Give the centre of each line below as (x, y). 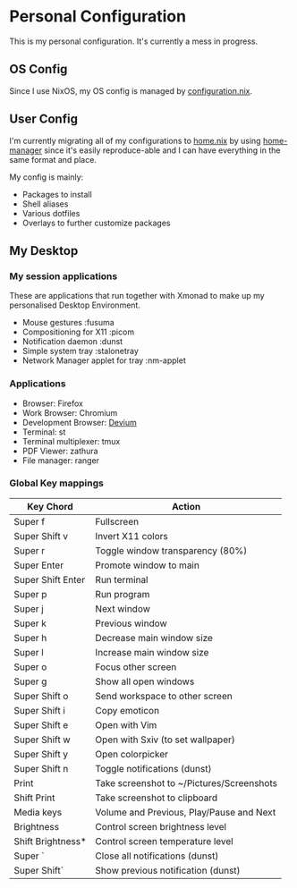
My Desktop (44, 251)
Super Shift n (41, 768)
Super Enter (39, 565)
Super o (30, 666)
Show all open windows (145, 681)
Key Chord (50, 506)
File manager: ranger (61, 460)
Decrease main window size (154, 638)
